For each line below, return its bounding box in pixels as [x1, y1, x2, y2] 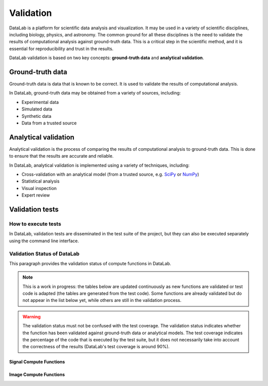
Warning [22, 313, 41, 319]
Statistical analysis [21, 178, 60, 184]
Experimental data [21, 99, 59, 105]
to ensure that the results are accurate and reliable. [9, 153, 114, 159]
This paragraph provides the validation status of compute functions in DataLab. [9, 260, 171, 266]
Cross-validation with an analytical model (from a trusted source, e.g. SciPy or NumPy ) [21, 172, 200, 178]
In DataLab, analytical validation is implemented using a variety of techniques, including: [9, 162, 190, 168]
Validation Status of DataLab [9, 250, 79, 257]
